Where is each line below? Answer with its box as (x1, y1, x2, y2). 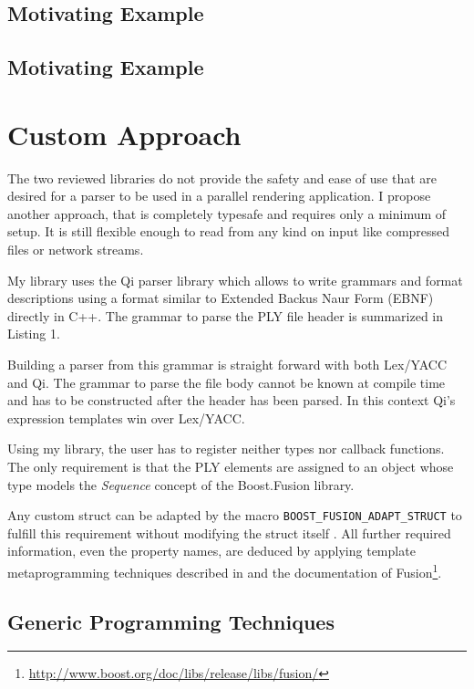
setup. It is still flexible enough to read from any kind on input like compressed (7, 222, 450, 241)
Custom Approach (7, 115, 242, 152)
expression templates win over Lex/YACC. (7, 408, 245, 427)
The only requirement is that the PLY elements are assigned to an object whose (7, 457, 454, 475)
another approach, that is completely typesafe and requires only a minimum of (7, 204, 447, 223)
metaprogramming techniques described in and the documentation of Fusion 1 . (7, 560, 442, 581)
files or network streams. (7, 240, 144, 259)
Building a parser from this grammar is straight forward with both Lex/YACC (7, 355, 448, 374)
